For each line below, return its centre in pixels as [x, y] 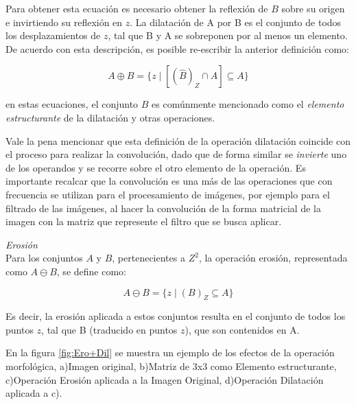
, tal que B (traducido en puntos [109, 329]
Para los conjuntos [44, 258]
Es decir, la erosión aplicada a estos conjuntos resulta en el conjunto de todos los [176, 316]
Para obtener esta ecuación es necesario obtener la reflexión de [137, 8]
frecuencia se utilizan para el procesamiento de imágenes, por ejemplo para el [168, 194]
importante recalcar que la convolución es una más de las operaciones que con [169, 181]
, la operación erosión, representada [273, 258]
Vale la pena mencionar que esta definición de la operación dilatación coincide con [178, 140]
